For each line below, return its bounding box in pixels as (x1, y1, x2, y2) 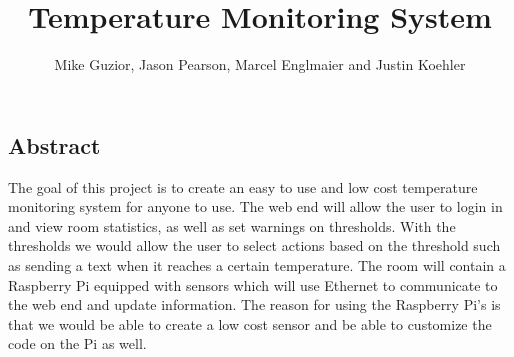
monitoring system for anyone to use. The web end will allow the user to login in (8, 196, 503, 217)
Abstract (8, 129, 101, 160)
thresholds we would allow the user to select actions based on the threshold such (8, 235, 501, 256)
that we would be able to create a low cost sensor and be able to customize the (8, 313, 492, 334)
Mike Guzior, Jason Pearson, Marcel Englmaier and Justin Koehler (54, 54, 466, 75)
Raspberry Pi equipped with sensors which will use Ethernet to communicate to (8, 274, 498, 295)
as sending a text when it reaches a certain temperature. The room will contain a (8, 254, 506, 275)
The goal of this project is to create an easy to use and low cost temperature (8, 176, 478, 197)
